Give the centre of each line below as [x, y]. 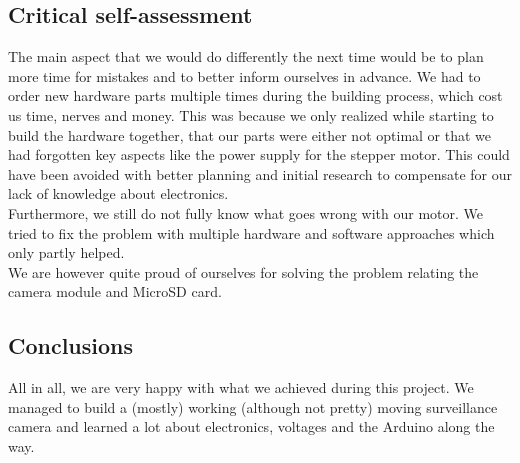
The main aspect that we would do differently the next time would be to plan [246, 56]
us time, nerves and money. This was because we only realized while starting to [251, 114]
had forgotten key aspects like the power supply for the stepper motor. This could [259, 154]
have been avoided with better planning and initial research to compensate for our [260, 173]
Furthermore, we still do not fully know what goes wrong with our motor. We [246, 212]
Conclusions [71, 345]
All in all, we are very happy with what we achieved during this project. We [241, 387]
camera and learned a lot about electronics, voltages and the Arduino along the [251, 426]
